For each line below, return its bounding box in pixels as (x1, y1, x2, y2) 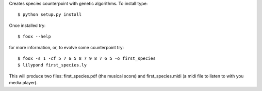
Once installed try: (9, 22, 46, 28)
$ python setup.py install (17, 12, 82, 17)
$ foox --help (17, 34, 51, 39)
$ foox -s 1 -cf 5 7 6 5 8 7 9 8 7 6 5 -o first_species (17, 55, 156, 61)
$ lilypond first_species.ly (17, 63, 87, 68)
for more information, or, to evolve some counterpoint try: (9, 44, 124, 50)
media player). (9, 80, 38, 86)
